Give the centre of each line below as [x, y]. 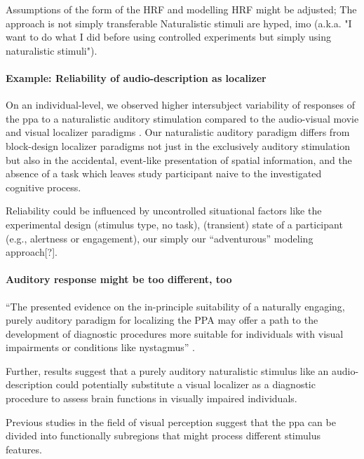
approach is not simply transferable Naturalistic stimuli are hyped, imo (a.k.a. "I [179, 23]
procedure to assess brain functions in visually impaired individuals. [151, 398]
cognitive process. [43, 187]
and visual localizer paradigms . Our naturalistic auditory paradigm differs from [178, 132]
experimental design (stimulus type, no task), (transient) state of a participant [174, 224]
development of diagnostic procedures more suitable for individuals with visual [175, 333]
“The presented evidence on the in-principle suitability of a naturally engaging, [175, 306]
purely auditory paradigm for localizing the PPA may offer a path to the [162, 320]
